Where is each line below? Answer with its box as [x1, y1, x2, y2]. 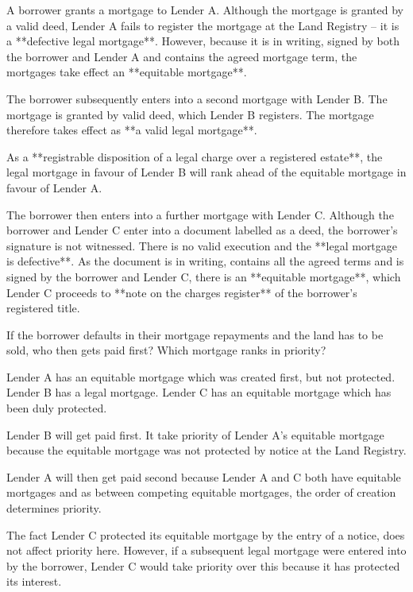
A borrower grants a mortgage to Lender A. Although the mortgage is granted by [6, 2, 403, 17]
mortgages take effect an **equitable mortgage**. [6, 64, 247, 80]
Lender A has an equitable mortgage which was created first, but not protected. [6, 368, 396, 385]
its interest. [6, 573, 62, 590]
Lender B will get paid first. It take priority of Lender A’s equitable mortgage [6, 426, 384, 443]
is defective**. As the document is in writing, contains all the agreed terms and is [6, 253, 404, 269]
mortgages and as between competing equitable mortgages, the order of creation [6, 484, 396, 501]
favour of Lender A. [6, 179, 102, 195]
